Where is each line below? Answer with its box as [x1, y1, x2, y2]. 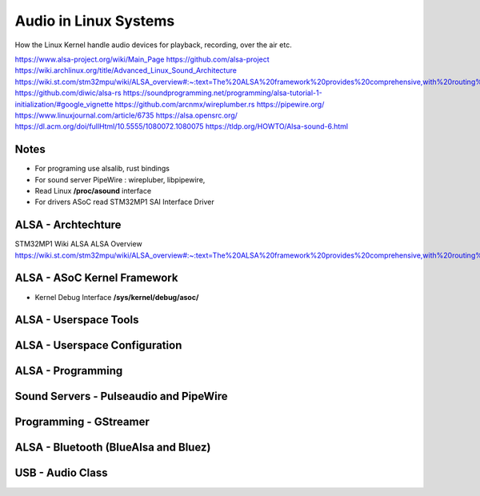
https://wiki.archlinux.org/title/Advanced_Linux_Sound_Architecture [14, 66, 238, 75]
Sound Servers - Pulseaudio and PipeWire [14, 390, 228, 403]
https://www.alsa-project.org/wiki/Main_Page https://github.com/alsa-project [14, 54, 270, 64]
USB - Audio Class [14, 466, 108, 480]
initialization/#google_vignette [14, 99, 114, 109]
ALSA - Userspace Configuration [14, 338, 182, 352]
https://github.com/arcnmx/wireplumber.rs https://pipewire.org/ [114, 99, 325, 109]
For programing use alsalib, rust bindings [34, 164, 170, 174]
